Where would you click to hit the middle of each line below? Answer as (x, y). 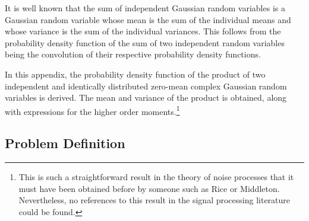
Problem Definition (65, 143)
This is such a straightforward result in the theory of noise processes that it (156, 177)
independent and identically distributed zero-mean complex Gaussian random (146, 86)
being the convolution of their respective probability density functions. (133, 54)
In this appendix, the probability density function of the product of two (135, 74)
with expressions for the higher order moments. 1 (92, 110)
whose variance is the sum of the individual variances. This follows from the (143, 31)
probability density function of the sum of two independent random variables (145, 42)
